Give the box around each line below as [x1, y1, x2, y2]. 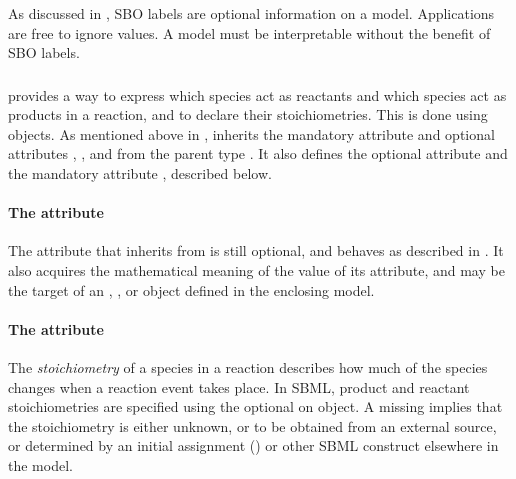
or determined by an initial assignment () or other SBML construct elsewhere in [8, 435, 499, 456]
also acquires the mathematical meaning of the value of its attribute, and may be [8, 260, 505, 281]
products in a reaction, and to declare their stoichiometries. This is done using [8, 104, 488, 125]
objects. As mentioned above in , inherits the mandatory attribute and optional [8, 123, 495, 144]
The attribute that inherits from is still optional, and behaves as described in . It [8, 240, 504, 261]
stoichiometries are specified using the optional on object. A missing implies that [8, 396, 503, 417]
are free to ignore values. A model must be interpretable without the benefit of [8, 22, 491, 43]
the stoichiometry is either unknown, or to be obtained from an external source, [8, 415, 497, 436]
